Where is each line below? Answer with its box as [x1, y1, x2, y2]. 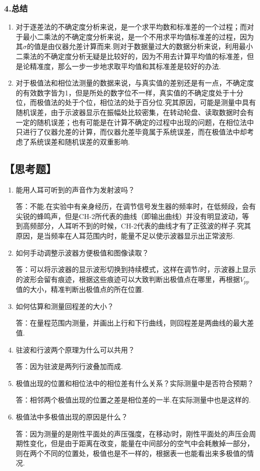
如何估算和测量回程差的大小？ [15, 300, 114, 311]
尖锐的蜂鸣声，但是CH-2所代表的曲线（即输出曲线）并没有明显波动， [15, 210, 242, 221]
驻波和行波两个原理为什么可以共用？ [15, 344, 135, 354]
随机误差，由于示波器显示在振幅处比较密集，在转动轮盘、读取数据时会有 [15, 106, 254, 117]
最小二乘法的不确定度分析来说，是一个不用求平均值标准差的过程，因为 [22, 31, 254, 41]
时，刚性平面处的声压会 [171, 428, 249, 438]
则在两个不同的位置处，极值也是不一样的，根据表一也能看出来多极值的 [15, 447, 247, 458]
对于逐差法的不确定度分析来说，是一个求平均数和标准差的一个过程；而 [15, 21, 247, 32]
